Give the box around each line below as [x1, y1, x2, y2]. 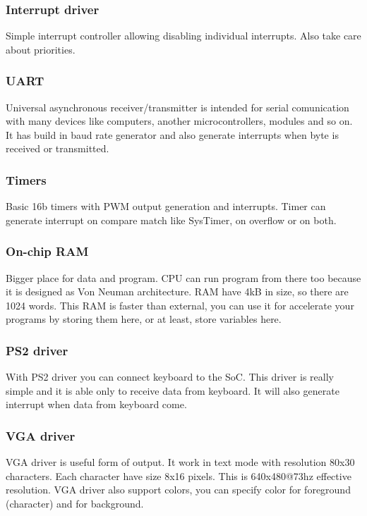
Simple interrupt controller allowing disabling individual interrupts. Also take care [6, 28, 361, 43]
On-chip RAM [6, 242, 89, 260]
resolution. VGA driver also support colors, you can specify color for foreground [6, 482, 351, 497]
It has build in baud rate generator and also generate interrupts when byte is [6, 127, 339, 142]
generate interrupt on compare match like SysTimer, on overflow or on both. [6, 212, 337, 227]
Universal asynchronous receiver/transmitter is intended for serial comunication [6, 99, 349, 114]
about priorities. [6, 42, 76, 56]
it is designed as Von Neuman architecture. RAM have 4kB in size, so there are [6, 284, 349, 299]
